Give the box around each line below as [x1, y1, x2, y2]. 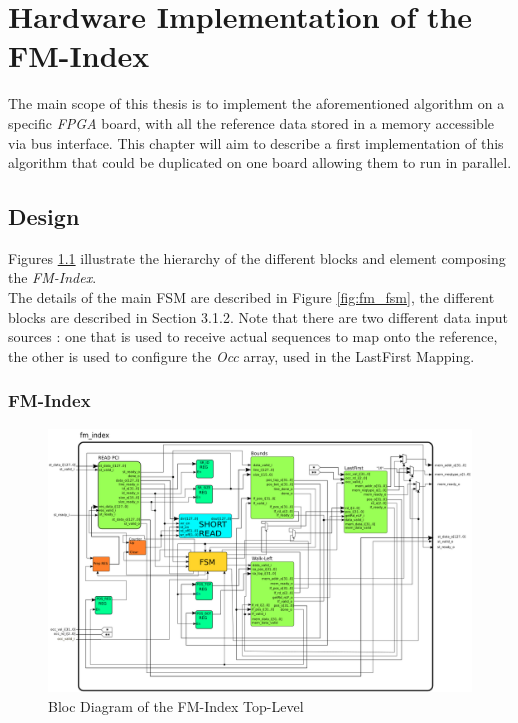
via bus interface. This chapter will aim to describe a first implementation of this [8, 132, 504, 153]
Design [8, 201, 80, 232]
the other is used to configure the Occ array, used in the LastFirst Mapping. [8, 345, 475, 366]
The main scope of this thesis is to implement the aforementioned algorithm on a [8, 93, 505, 114]
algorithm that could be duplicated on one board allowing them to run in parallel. [8, 152, 512, 173]
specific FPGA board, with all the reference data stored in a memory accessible [8, 112, 495, 133]
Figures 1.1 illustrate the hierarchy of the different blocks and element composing [8, 247, 506, 268]
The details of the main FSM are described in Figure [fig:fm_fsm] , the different [8, 287, 495, 308]
